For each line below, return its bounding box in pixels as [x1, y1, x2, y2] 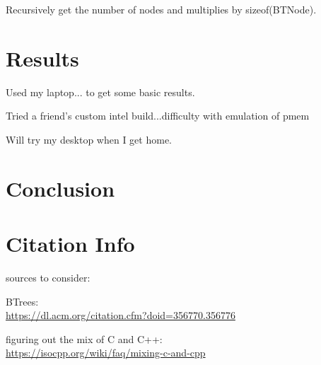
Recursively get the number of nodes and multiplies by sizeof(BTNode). [6, 2, 317, 16]
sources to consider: [6, 270, 91, 284]
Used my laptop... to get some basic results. [6, 84, 195, 99]
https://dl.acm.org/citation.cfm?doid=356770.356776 [6, 308, 235, 323]
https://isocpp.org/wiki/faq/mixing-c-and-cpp [6, 345, 206, 360]
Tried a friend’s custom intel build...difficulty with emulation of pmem [6, 108, 310, 123]
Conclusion [6, 173, 115, 202]
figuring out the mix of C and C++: [6, 331, 163, 346]
